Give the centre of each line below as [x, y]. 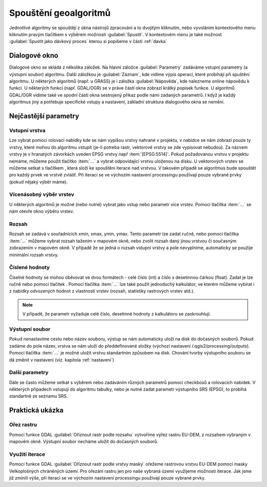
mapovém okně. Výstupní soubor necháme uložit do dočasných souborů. [84, 442]
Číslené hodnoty [29, 267]
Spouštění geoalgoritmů [60, 13]
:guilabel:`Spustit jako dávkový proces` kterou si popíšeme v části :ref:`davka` [88, 42]
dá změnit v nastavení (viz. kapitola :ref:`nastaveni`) [62, 360]
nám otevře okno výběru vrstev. [42, 211]
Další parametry [29, 372]
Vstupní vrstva [27, 130]
